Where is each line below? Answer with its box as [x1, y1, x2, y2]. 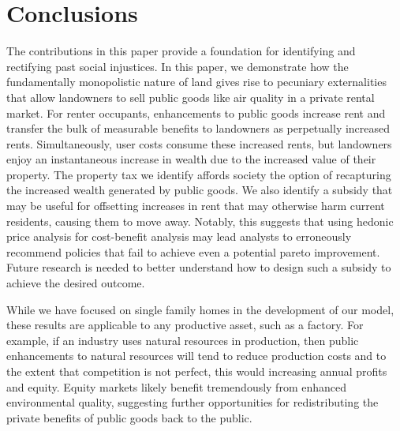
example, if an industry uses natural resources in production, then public [6, 332, 359, 348]
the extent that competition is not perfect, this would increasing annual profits [6, 363, 387, 379]
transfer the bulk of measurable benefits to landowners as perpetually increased [6, 120, 391, 137]
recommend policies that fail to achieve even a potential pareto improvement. [6, 243, 380, 260]
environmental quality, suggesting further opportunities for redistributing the [6, 394, 379, 410]
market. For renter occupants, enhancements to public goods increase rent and [6, 104, 386, 121]
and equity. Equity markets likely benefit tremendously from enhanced [6, 378, 347, 395]
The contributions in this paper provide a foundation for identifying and [6, 43, 356, 59]
